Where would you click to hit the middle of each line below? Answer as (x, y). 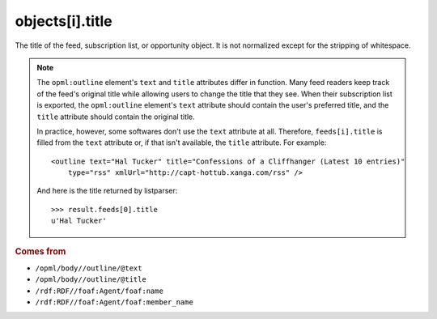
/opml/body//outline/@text (89, 268)
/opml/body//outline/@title (91, 280)
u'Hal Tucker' (79, 221)
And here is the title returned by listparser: (107, 191)
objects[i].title (64, 21)
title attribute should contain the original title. (116, 117)
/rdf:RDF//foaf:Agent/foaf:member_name (114, 302)
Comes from (40, 251)
